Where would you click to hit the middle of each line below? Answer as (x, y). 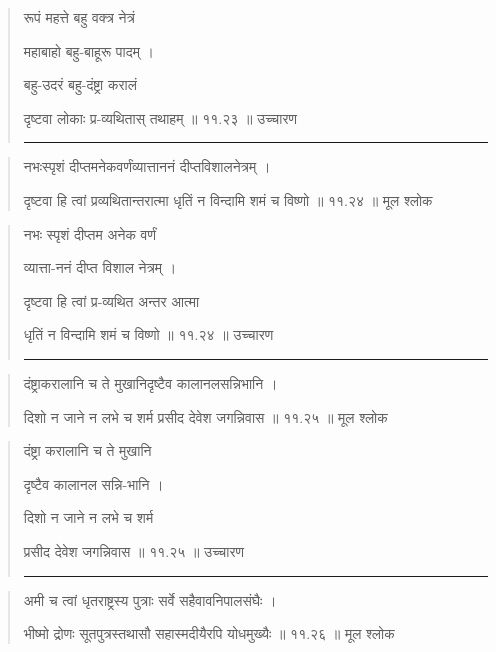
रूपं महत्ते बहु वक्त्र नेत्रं (79, 17)
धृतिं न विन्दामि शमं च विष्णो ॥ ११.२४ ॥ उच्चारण (148, 334)
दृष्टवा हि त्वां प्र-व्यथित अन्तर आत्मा (111, 300)
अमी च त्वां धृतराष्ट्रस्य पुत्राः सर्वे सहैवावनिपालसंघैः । (150, 599)
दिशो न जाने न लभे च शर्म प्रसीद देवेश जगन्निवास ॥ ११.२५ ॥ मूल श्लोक (205, 416)
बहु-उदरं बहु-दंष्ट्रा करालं (80, 84)
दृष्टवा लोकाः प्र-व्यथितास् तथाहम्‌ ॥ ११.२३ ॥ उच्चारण (160, 117)
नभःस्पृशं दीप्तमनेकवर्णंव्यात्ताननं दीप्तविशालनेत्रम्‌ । (147, 166)
